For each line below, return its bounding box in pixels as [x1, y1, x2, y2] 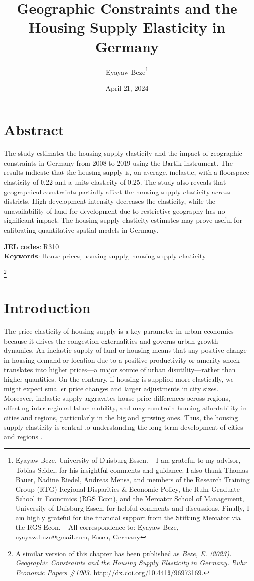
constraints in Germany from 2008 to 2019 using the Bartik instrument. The [4, 157, 233, 168]
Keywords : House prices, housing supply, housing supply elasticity [4, 251, 206, 261]
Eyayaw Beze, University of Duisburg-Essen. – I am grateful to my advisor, [15, 455, 241, 465]
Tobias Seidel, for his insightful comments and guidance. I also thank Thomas [15, 464, 248, 474]
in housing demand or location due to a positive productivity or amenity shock [4, 354, 240, 365]
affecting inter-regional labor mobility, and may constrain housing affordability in [4, 402, 247, 412]
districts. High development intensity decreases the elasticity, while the [4, 196, 215, 206]
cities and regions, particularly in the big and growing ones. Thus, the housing [4, 412, 238, 422]
